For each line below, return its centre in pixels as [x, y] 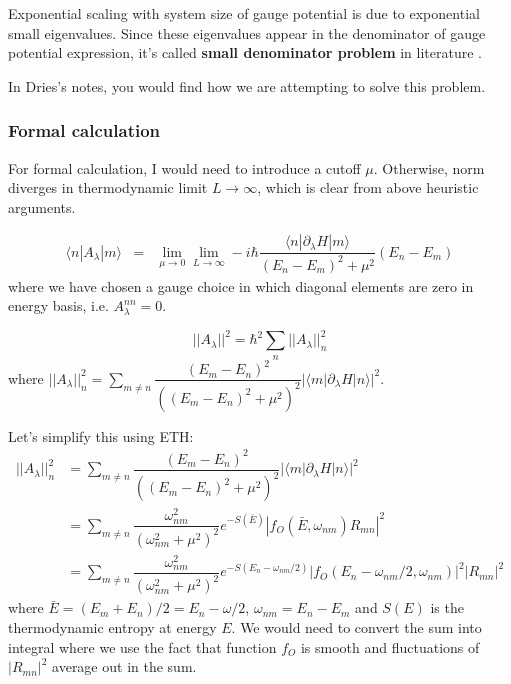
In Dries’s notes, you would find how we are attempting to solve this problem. [247, 85]
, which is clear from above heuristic [368, 187]
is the [447, 607]
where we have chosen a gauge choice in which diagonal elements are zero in [241, 285]
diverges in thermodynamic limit [108, 187]
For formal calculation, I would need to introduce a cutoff [184, 167]
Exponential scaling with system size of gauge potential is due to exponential [244, 13]
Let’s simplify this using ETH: [101, 435]
